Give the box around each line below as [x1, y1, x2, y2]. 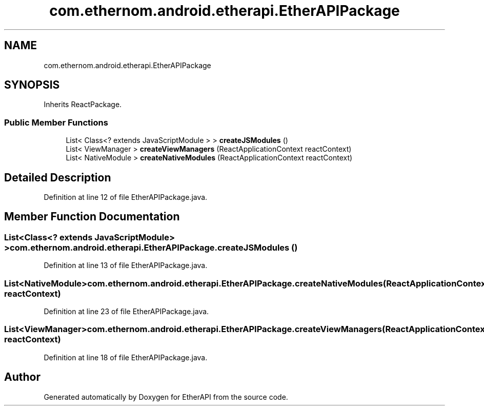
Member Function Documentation [4, 210, 180, 223]
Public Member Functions [4, 117, 108, 128]
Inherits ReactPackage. [44, 100, 122, 109]
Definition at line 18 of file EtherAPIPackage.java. [44, 353, 208, 362]
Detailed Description [4, 171, 111, 184]
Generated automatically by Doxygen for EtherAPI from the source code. [44, 392, 288, 401]
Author [4, 371, 41, 384]
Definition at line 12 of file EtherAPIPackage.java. [44, 193, 208, 202]
